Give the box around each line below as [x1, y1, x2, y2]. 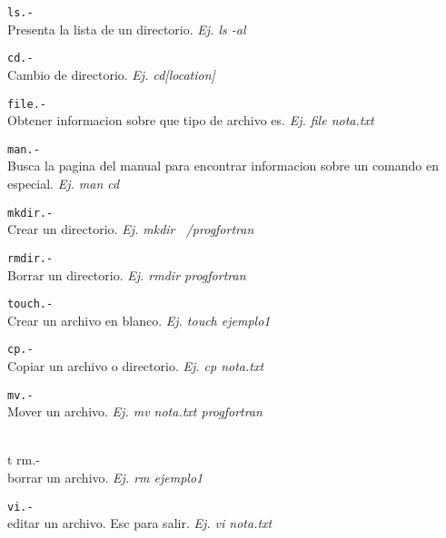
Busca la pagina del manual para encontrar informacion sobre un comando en [7, 156, 440, 175]
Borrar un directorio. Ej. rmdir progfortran [7, 265, 246, 284]
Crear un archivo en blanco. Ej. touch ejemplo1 [7, 310, 271, 329]
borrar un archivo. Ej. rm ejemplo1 [7, 468, 203, 487]
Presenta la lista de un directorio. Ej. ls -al [7, 19, 246, 38]
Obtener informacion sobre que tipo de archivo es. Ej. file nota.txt [7, 111, 374, 130]
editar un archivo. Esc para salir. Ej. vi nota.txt [7, 514, 273, 533]
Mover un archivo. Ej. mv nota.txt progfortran [7, 402, 263, 421]
